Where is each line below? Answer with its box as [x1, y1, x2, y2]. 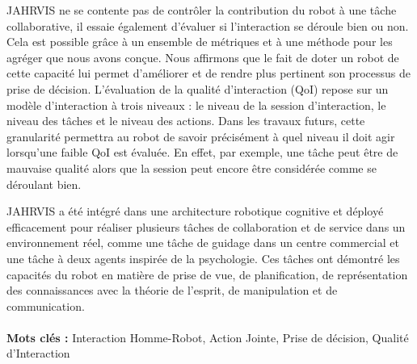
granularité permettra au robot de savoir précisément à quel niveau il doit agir [6, 128, 395, 144]
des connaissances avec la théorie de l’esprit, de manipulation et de [6, 282, 338, 299]
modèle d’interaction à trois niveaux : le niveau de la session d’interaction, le [6, 96, 386, 113]
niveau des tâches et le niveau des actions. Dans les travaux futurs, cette [6, 112, 365, 129]
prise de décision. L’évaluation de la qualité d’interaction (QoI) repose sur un [6, 80, 389, 97]
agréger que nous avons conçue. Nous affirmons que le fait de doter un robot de [6, 48, 399, 65]
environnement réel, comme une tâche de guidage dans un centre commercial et [6, 234, 399, 251]
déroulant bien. [6, 175, 82, 192]
